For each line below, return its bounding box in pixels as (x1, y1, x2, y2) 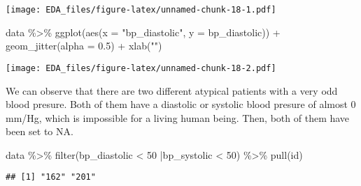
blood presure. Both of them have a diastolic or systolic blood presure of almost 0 (6, 97, 356, 111)
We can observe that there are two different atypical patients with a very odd (6, 83, 338, 98)
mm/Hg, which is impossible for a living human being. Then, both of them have (6, 110, 350, 125)
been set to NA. (6, 124, 73, 139)
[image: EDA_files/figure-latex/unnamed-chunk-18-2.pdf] (6, 63, 276, 73)
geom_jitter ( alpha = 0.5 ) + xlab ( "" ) (6, 38, 162, 53)
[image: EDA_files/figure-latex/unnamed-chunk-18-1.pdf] (6, 5, 276, 15)
